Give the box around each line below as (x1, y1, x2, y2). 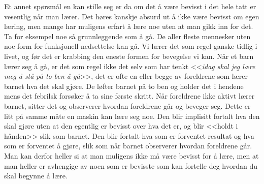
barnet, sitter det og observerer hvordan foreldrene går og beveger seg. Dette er (4, 100, 251, 111)
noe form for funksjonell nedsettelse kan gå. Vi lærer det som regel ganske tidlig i (4, 41, 257, 51)
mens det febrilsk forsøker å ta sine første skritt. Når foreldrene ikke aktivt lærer (4, 90, 255, 101)
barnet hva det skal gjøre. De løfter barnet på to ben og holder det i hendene (4, 80, 244, 91)
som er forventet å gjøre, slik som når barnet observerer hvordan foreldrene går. (4, 140, 252, 151)
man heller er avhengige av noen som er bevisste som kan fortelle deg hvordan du (4, 160, 258, 171)
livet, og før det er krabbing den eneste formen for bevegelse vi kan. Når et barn (4, 50, 254, 61)
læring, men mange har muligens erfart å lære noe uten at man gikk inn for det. (4, 21, 253, 32)
